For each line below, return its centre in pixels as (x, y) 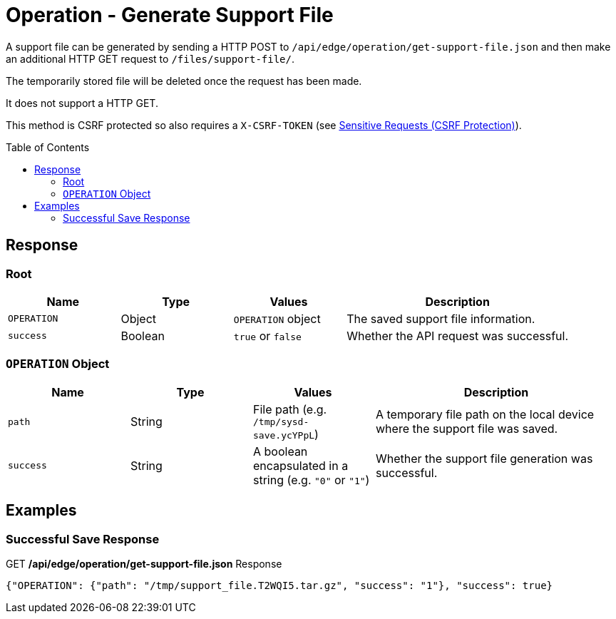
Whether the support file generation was (484, 458)
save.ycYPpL (284, 435)
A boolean (281, 451)
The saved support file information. (441, 318)
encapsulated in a (301, 465)
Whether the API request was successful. (458, 336)
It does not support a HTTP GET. (82, 103)
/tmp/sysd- (281, 421)
